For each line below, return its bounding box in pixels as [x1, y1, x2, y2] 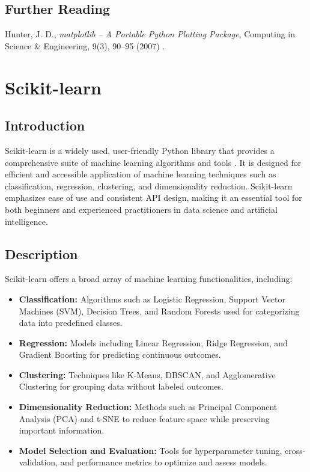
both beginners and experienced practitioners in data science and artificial [5, 203, 278, 215]
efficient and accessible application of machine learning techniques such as [5, 168, 276, 180]
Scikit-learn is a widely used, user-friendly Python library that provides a [5, 144, 275, 156]
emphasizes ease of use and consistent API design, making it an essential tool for [5, 191, 302, 204]
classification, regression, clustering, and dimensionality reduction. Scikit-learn [5, 179, 293, 192]
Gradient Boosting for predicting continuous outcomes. [19, 348, 221, 361]
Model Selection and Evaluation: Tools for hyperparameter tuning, [19, 444, 282, 456]
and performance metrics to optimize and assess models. [60, 456, 267, 468]
